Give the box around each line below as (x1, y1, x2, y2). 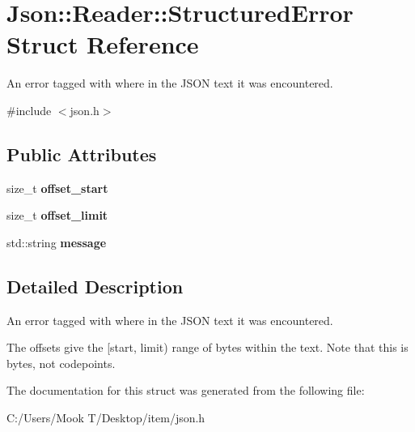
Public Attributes (6, 141, 157, 166)
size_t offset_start (6, 179, 108, 196)
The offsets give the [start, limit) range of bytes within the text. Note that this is (6, 339, 409, 356)
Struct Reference (6, 28, 199, 61)
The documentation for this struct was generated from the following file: (6, 382, 365, 399)
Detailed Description (6, 273, 184, 298)
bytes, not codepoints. (6, 354, 116, 371)
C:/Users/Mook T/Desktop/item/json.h (6, 409, 205, 426)
